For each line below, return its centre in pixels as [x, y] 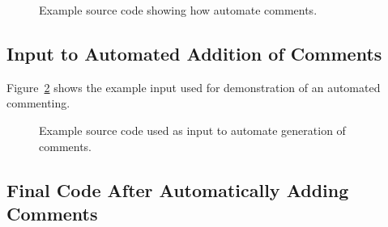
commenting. [38, 103]
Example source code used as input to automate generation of [192, 130]
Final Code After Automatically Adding [178, 189]
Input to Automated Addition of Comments [194, 53]
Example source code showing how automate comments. [178, 10]
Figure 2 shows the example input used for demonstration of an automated [194, 87]
